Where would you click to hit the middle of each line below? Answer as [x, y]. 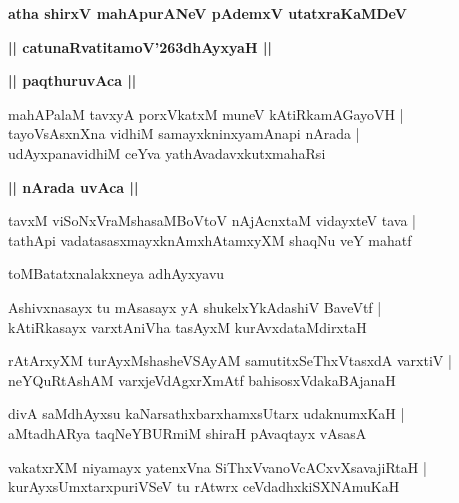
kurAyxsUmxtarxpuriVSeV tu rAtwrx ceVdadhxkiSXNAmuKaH [204, 486]
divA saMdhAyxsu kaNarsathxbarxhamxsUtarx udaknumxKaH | [206, 413]
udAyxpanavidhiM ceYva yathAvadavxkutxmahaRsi [167, 152]
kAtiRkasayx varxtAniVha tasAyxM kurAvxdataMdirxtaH [187, 326]
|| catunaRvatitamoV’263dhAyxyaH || [140, 46]
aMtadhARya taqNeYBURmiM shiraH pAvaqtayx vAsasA [187, 432]
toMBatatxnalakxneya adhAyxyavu [116, 273]
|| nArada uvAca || [73, 186]
